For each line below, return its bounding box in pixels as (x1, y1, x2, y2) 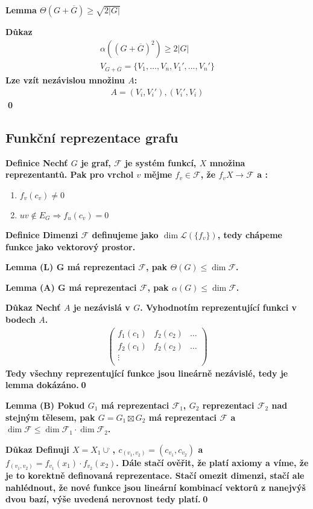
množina (209, 156, 245, 169)
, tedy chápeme (217, 229, 282, 241)
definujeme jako (92, 229, 159, 241)
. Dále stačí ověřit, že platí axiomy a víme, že (116, 456, 309, 468)
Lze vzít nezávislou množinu (5, 74, 125, 86)
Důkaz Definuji (5, 443, 69, 455)
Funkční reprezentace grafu (5, 128, 179, 147)
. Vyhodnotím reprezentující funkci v (140, 301, 297, 314)
